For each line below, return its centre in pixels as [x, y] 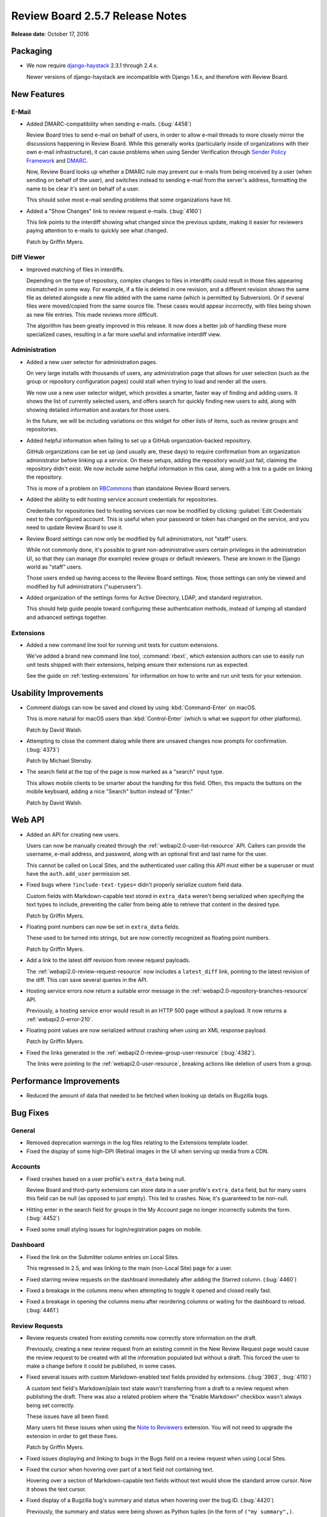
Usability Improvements [58, 693]
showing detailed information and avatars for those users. [98, 410]
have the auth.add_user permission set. [78, 874]
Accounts [26, 1167]
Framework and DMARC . [57, 160]
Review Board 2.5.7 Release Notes [99, 16]
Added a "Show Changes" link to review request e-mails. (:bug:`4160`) [114, 211]
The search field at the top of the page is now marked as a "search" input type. [125, 772]
